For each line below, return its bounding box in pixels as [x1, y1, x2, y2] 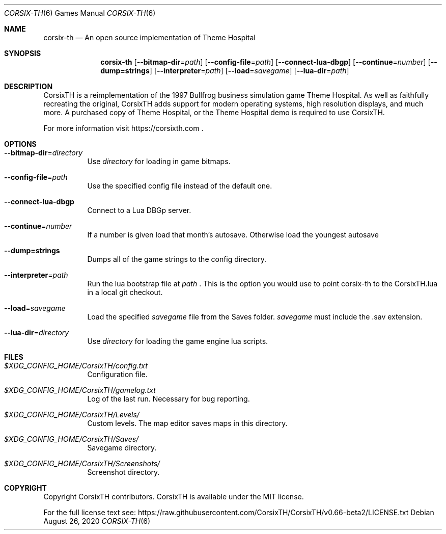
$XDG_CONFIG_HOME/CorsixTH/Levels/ [4, 410, 140, 419]
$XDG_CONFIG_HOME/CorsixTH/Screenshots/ [4, 459, 160, 468]
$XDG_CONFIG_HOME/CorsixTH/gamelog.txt [4, 386, 156, 394]
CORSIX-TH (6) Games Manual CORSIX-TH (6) [4, 9, 156, 17]
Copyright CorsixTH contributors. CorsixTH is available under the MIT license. [43, 492, 304, 501]
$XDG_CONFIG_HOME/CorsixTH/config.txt [4, 361, 148, 370]
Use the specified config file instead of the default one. [87, 181, 272, 190]
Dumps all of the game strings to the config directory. [87, 255, 267, 263]
